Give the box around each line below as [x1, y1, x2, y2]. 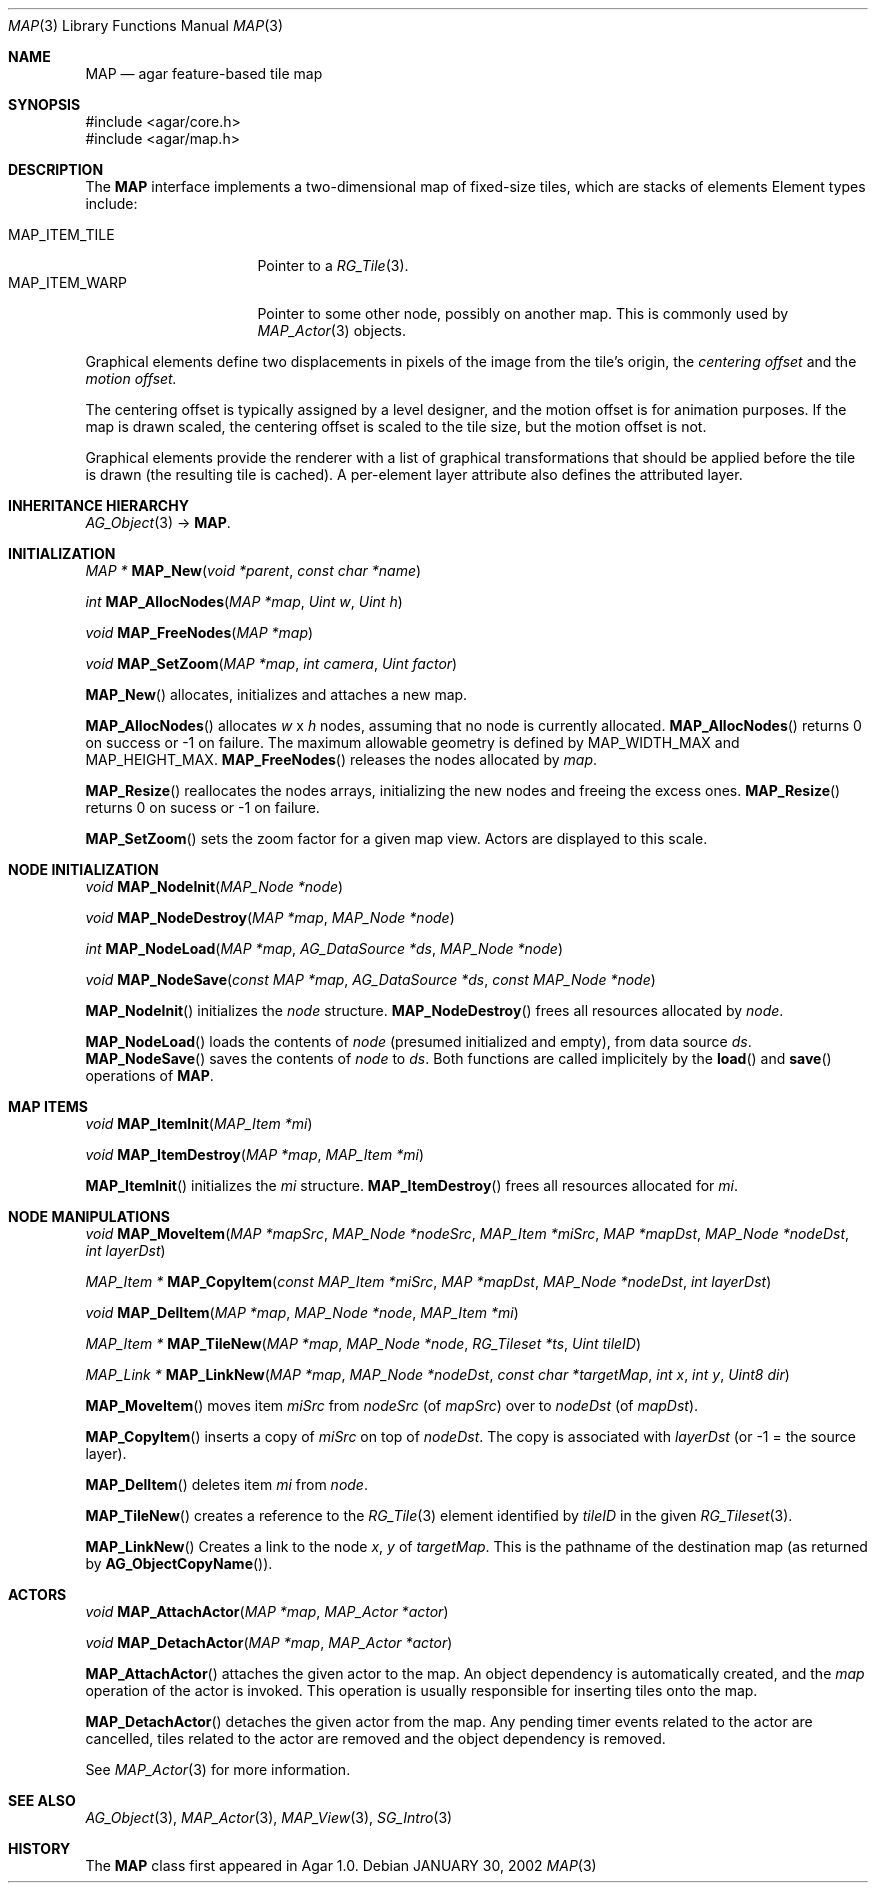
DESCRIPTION [8, 161, 104, 178]
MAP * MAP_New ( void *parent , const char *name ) [85, 562, 422, 579]
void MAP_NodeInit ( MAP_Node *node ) [85, 878, 344, 895]
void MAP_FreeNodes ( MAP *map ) [85, 624, 314, 641]
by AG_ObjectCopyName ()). [85, 1555, 273, 1572]
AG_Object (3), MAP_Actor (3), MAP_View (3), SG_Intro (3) [85, 1809, 453, 1826]
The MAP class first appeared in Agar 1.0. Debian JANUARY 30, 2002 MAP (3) [85, 1857, 597, 1874]
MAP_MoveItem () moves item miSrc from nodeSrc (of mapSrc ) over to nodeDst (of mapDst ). [85, 1397, 699, 1414]
